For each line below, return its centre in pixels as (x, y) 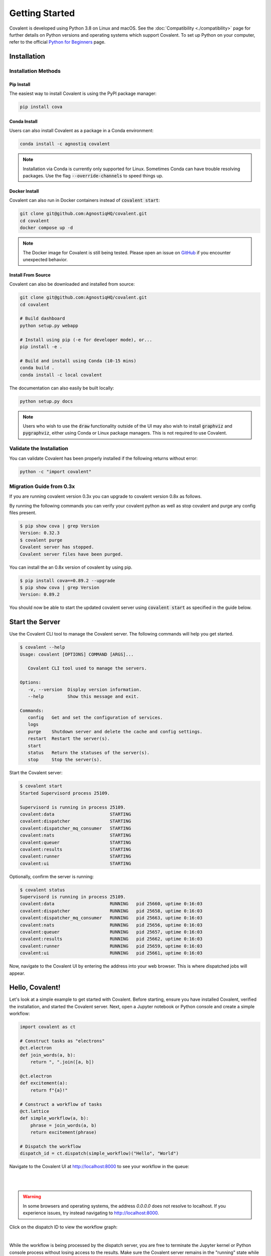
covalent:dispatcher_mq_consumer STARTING (76, 828)
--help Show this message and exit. (83, 696)
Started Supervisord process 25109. (65, 793)
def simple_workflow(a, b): (54, 1118)
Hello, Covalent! (35, 987)
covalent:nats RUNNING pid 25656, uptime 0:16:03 (111, 925)
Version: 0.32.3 (40, 533)
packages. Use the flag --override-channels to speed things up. (93, 176)
